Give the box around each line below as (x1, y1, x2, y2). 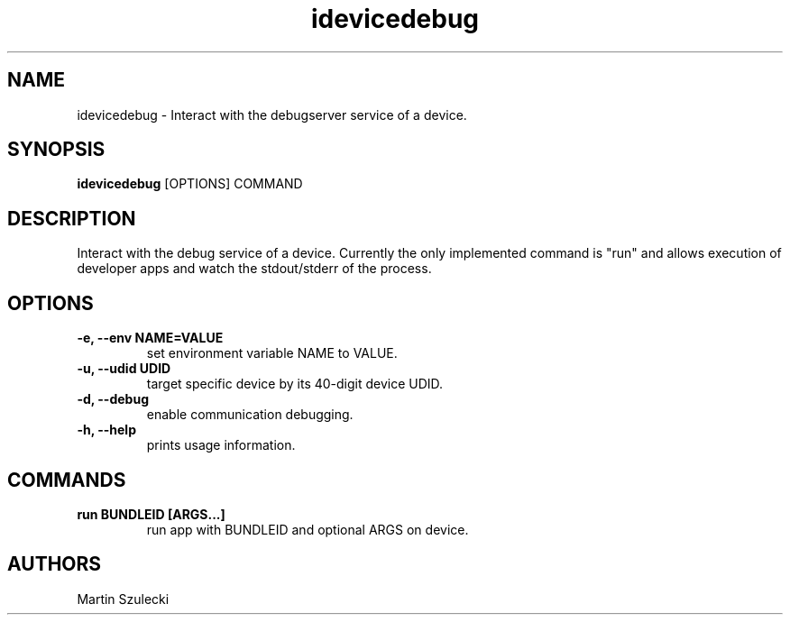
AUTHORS (7, 553, 102, 576)
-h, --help (77, 422, 136, 438)
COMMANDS (7, 468, 126, 491)
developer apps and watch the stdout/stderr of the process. (77, 261, 432, 277)
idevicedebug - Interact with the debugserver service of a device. (77, 106, 467, 123)
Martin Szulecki (77, 590, 170, 607)
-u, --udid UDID (77, 361, 171, 377)
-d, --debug (77, 391, 149, 407)
